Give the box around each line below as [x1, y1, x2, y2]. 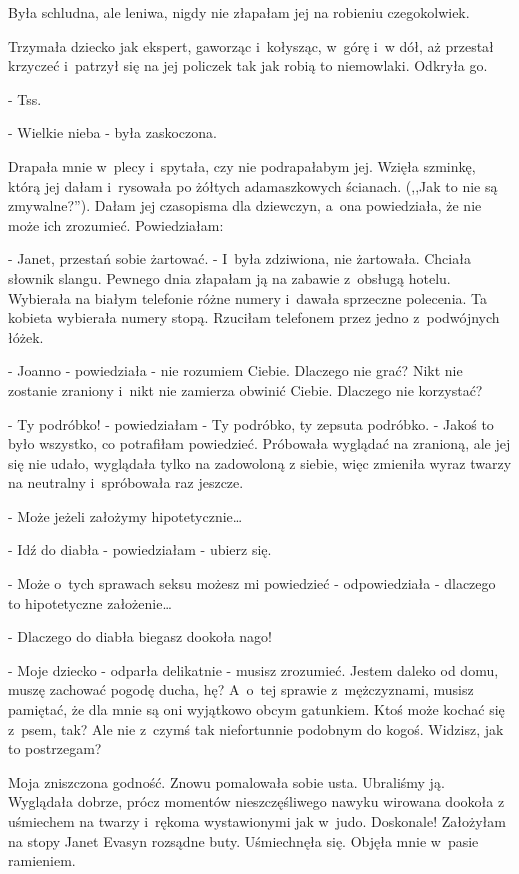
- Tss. [8, 88, 42, 109]
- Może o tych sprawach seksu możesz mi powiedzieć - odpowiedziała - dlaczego [8, 573, 496, 594]
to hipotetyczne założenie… [8, 592, 172, 613]
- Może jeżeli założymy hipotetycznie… [8, 505, 243, 526]
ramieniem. [8, 850, 76, 871]
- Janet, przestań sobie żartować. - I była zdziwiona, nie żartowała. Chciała [8, 248, 471, 269]
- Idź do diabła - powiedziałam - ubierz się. [8, 539, 272, 560]
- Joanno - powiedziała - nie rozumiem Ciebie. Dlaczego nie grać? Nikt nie [8, 360, 463, 381]
